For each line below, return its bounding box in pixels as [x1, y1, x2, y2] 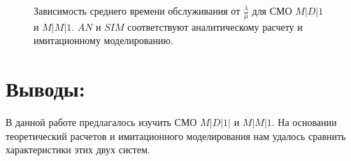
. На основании [271, 115, 337, 129]
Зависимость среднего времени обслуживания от [34, 3, 241, 17]
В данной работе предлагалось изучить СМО [6, 115, 197, 129]
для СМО [252, 3, 292, 17]
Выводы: [6, 74, 85, 103]
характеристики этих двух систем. [6, 142, 150, 157]
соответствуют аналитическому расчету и [127, 19, 303, 34]
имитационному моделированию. [34, 33, 173, 48]
